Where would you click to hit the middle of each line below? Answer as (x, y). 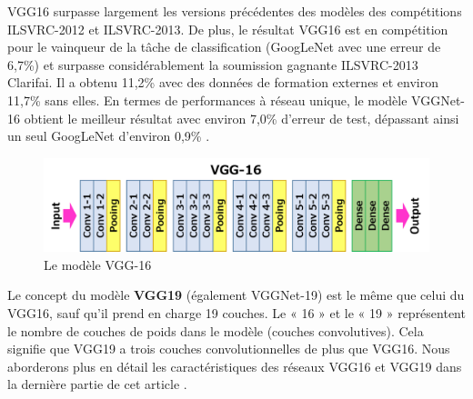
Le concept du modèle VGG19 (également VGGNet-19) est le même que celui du (236, 295)
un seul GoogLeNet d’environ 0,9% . (109, 136)
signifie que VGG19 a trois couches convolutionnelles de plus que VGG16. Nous (229, 349)
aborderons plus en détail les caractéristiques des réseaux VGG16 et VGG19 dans (235, 366)
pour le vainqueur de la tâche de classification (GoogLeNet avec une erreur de (224, 47)
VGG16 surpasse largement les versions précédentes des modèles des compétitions (235, 11)
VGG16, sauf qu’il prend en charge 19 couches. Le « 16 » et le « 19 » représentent (236, 313)
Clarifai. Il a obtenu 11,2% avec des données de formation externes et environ (223, 82)
